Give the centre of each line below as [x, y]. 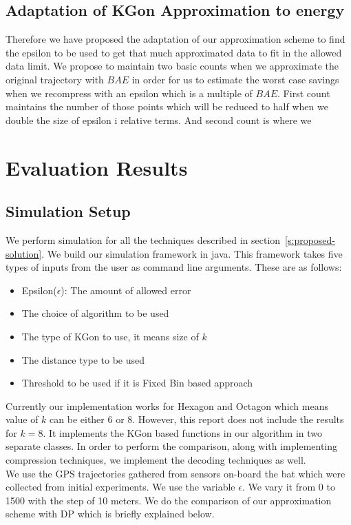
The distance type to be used [83, 359]
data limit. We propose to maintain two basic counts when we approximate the [172, 66]
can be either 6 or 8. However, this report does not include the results [197, 419]
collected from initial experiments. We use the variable [120, 487]
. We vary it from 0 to [288, 487]
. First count [304, 93]
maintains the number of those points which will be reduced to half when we [167, 106]
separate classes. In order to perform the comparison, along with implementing [172, 446]
